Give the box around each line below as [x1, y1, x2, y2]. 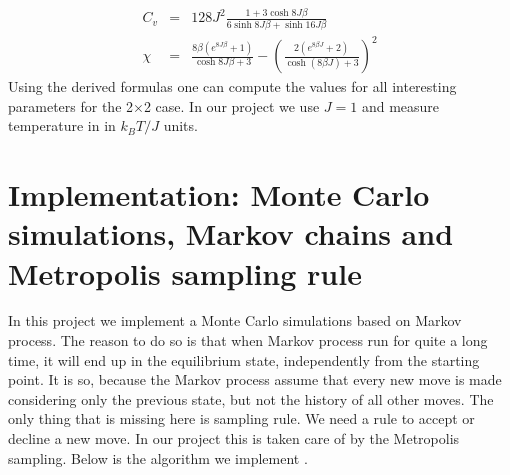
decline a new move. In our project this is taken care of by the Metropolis [8, 428, 460, 449]
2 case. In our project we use [143, 95, 320, 116]
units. [163, 115, 198, 136]
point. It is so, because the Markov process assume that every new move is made [8, 369, 502, 390]
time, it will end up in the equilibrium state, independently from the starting [8, 349, 480, 370]
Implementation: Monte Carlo [8, 174, 430, 215]
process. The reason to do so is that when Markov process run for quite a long [8, 330, 488, 351]
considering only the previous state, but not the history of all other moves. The [8, 388, 494, 409]
